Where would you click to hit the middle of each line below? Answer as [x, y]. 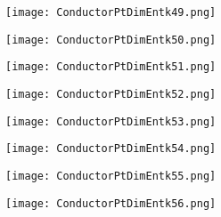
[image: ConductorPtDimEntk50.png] [111, 40]
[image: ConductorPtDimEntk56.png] [111, 203]
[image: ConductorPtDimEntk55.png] [111, 176]
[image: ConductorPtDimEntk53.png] [111, 121]
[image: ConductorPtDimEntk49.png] [111, 12]
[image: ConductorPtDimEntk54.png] [111, 149]
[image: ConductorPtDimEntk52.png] [111, 94]
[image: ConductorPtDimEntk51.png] [111, 67]
